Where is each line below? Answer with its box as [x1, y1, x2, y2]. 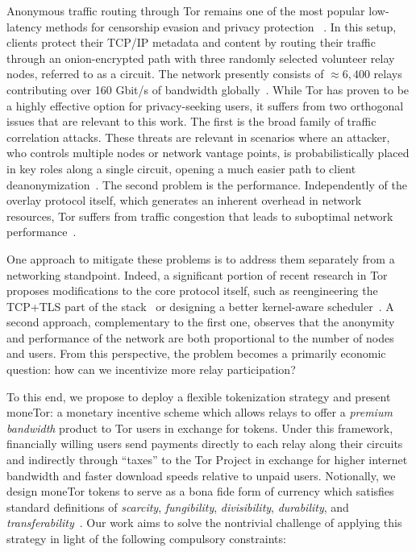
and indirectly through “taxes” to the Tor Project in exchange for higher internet [6, 451, 408, 468]
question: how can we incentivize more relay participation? [6, 361, 296, 378]
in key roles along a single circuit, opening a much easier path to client [6, 160, 356, 176]
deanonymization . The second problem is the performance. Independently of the [6, 176, 407, 193]
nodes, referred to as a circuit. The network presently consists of [6, 65, 324, 82]
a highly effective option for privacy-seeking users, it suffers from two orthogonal [6, 97, 404, 114]
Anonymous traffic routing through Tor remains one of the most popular [6, 2, 365, 19]
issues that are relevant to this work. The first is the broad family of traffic [6, 113, 376, 130]
